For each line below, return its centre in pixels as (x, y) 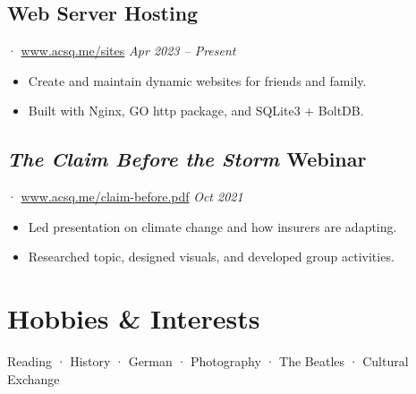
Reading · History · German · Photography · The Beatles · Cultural (208, 361)
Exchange (34, 378)
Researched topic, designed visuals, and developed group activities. (211, 257)
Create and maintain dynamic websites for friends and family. (197, 80)
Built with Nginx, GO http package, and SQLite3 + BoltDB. (196, 111)
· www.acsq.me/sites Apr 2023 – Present (122, 51)
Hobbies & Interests (134, 318)
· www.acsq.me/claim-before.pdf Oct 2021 (125, 197)
